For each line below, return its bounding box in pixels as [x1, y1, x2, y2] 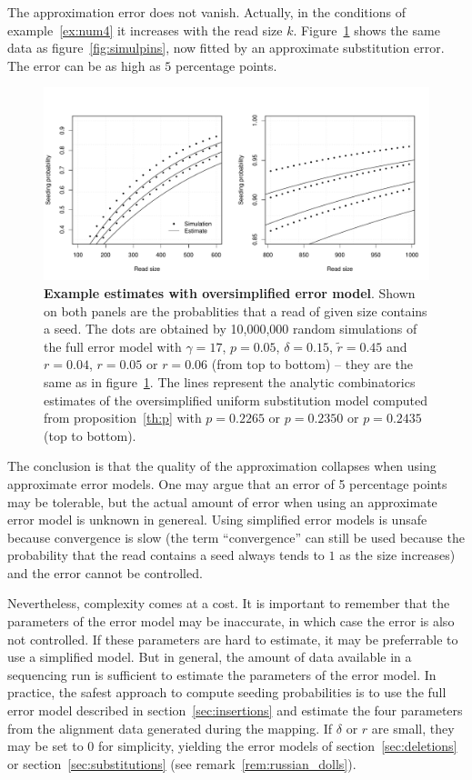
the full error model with [44, 336, 182, 355]
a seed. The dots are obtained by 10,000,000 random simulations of [44, 319, 417, 338]
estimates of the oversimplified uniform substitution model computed [44, 390, 428, 409]
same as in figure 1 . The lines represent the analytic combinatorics [44, 372, 416, 391]
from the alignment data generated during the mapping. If [7, 718, 333, 737]
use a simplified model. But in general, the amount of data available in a [7, 647, 412, 666]
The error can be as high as [7, 55, 161, 75]
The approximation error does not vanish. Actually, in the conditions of [7, 3, 406, 21]
